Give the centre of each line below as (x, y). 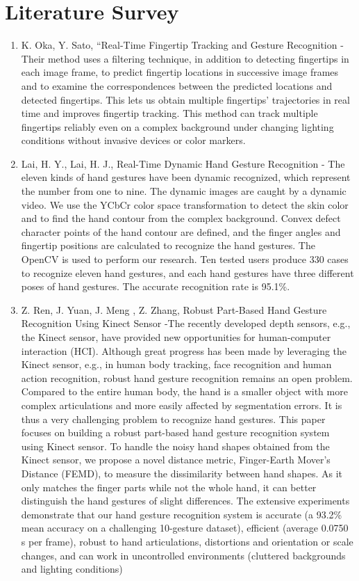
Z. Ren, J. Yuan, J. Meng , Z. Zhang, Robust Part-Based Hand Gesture (174, 309)
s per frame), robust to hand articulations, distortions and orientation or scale (187, 541)
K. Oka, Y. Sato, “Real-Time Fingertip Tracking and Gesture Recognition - (182, 45)
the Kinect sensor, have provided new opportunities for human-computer (176, 337)
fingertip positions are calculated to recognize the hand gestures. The (168, 245)
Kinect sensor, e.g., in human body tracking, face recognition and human (176, 364)
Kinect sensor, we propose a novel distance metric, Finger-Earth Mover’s (176, 460)
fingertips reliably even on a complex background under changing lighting (177, 126)
